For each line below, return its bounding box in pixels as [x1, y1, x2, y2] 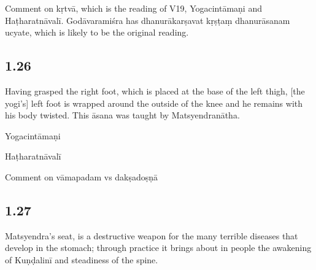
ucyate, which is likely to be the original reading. [5, 26, 189, 39]
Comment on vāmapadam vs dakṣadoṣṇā [5, 170, 158, 183]
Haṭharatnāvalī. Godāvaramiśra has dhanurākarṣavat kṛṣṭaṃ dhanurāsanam [5, 13, 290, 26]
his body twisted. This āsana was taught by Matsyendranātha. [5, 109, 240, 121]
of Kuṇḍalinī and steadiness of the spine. [5, 253, 158, 266]
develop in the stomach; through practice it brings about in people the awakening [5, 241, 312, 254]
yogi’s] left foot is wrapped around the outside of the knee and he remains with [5, 96, 303, 109]
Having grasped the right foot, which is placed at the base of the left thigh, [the [5, 84, 305, 97]
